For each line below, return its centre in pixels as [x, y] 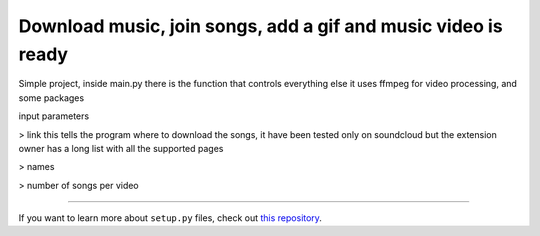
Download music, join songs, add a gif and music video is [261, 26]
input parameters [54, 116]
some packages [51, 97]
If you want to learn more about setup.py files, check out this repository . [170, 218]
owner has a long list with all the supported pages [121, 148]
